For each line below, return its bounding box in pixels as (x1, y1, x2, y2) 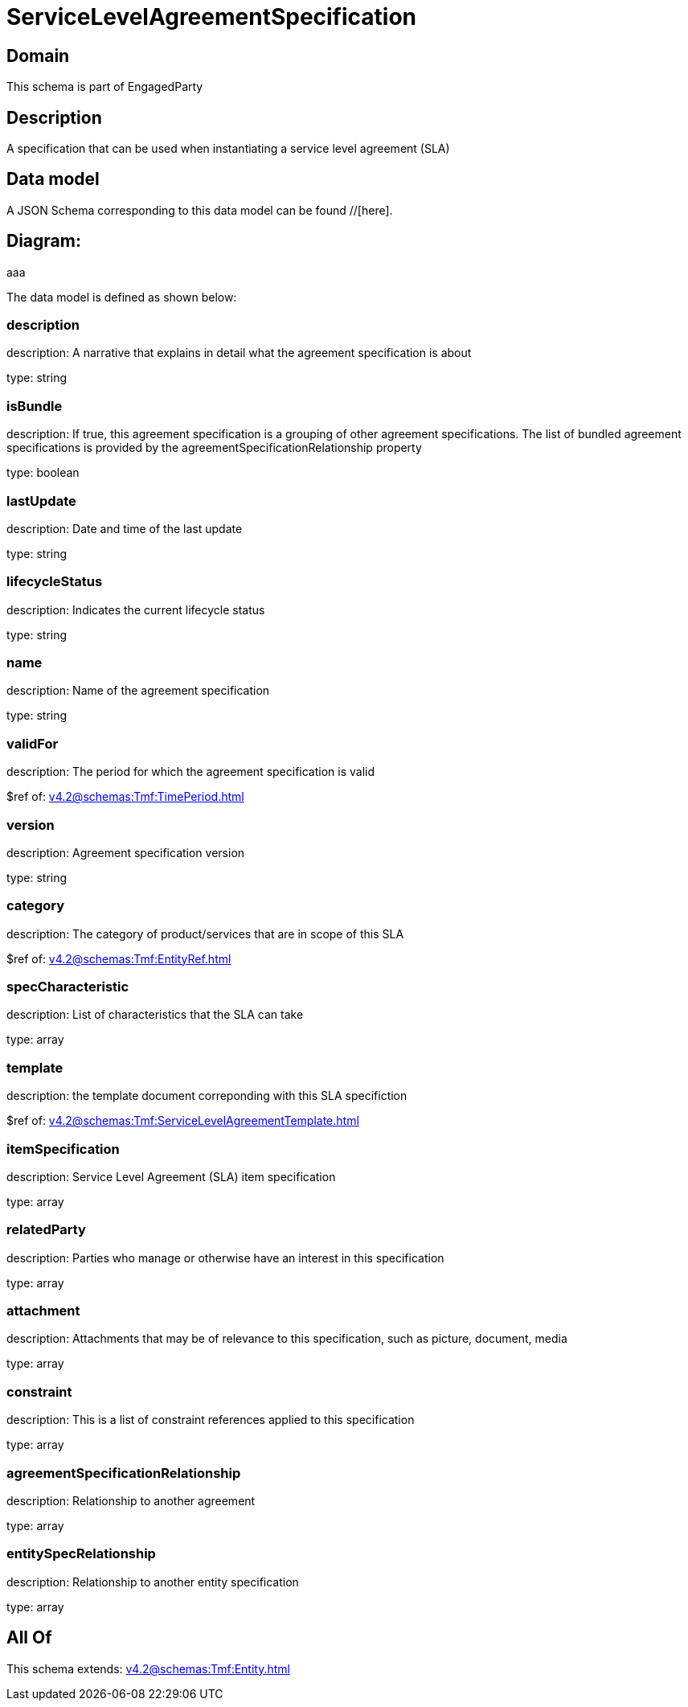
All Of (6, 1627, 52, 1648)
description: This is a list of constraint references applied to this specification (6, 1413, 415, 1427)
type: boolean (6, 466, 80, 480)
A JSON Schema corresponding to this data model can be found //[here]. (6, 203, 393, 217)
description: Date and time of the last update (6, 521, 243, 535)
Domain (6, 45, 70, 66)
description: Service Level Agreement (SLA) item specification (6, 1169, 336, 1184)
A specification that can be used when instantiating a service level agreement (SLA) (6, 142, 450, 156)
